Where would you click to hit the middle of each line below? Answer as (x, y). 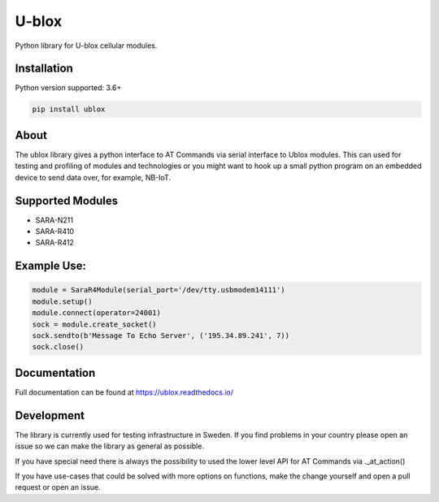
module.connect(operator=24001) (97, 313)
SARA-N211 (54, 220)
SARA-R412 (55, 243)
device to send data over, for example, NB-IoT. (93, 177)
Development (50, 415)
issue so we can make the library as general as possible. (110, 446)
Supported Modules (67, 200)
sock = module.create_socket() (95, 324)
